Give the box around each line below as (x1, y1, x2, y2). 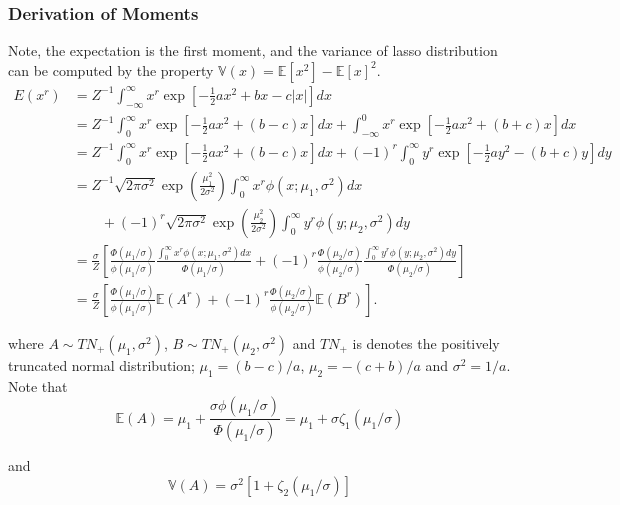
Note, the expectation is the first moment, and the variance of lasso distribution (8, 40, 498, 61)
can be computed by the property (8, 59, 214, 80)
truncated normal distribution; (8, 354, 195, 375)
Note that (8, 375, 68, 396)
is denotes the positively (352, 332, 500, 353)
